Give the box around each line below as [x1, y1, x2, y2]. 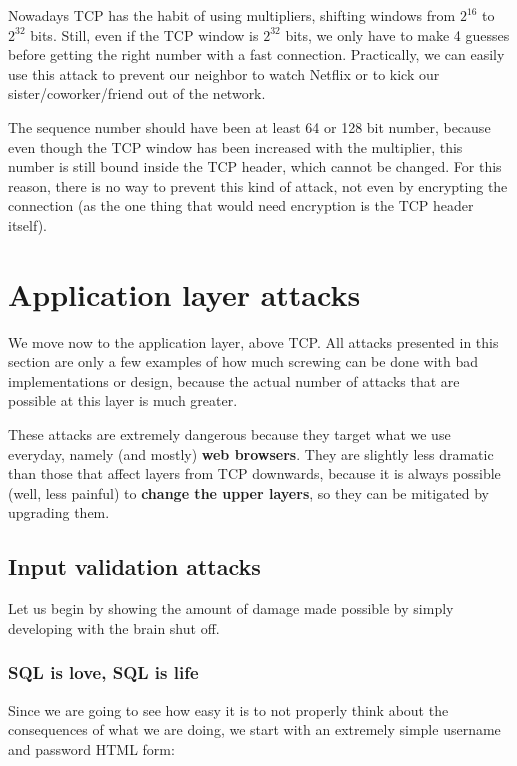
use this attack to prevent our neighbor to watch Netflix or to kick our [8, 63, 440, 84]
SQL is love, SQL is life [8, 660, 199, 685]
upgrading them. [8, 502, 110, 523]
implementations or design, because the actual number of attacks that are [8, 370, 460, 391]
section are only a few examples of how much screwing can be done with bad [8, 351, 479, 372]
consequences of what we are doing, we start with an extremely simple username [8, 719, 501, 740]
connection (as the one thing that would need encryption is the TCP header [8, 195, 474, 216]
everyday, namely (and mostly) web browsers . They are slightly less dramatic [8, 443, 494, 464]
